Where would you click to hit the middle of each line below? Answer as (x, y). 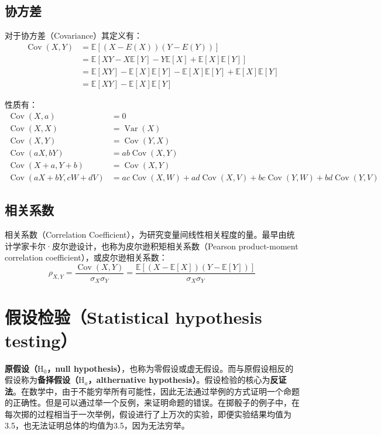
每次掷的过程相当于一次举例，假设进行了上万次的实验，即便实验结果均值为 (148, 414)
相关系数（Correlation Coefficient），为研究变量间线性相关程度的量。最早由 (146, 234)
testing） (41, 340)
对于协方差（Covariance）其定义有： (73, 35)
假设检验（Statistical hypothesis (133, 317)
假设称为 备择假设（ (42, 380)
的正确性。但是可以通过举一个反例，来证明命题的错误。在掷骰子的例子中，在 (152, 403)
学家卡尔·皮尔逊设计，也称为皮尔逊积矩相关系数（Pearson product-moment (155, 246)
